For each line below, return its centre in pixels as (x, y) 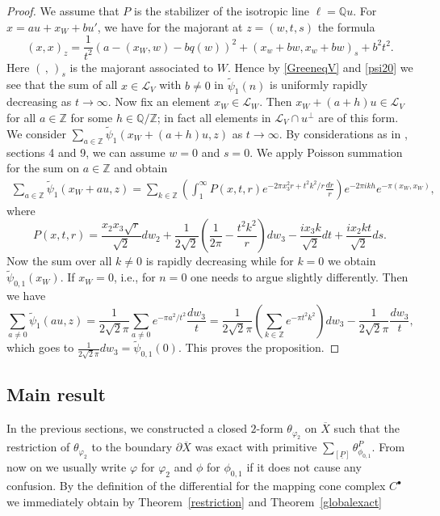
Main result (56, 394)
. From (388, 447)
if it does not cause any (304, 467)
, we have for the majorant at (170, 26)
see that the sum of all (62, 85)
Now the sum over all (59, 261)
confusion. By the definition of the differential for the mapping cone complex (196, 486)
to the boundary (132, 447)
